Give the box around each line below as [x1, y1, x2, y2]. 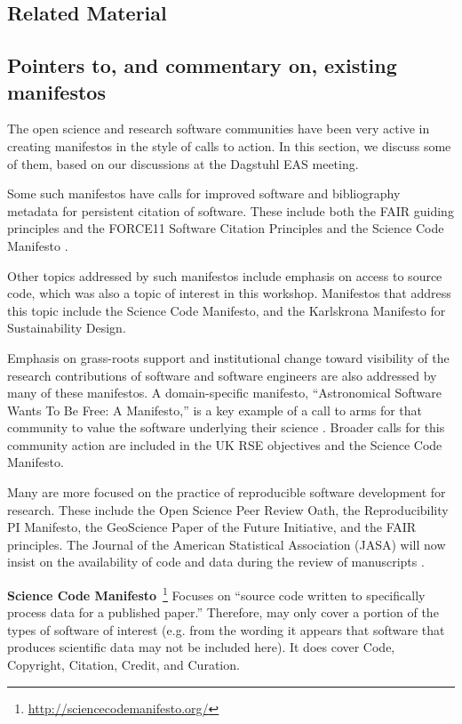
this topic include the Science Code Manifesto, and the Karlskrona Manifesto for [7, 301, 446, 319]
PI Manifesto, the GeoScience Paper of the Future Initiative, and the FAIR [7, 518, 417, 536]
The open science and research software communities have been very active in [7, 119, 430, 138]
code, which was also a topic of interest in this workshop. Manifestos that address [7, 284, 451, 302]
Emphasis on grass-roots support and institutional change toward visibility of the [7, 348, 450, 366]
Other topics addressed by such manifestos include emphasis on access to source [7, 266, 442, 285]
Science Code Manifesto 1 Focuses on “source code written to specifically [7, 583, 426, 604]
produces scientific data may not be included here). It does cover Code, [7, 638, 395, 656]
